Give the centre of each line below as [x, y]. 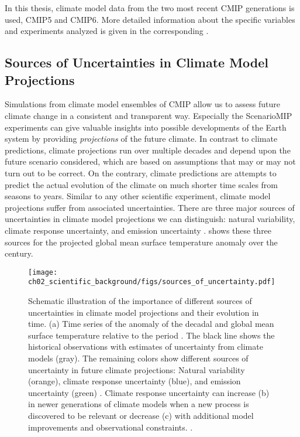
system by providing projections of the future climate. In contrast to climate [141, 139]
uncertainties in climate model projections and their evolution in [144, 312]
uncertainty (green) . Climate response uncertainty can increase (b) [149, 392]
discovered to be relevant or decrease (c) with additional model [141, 415]
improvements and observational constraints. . [111, 427]
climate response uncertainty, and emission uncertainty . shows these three [138, 230]
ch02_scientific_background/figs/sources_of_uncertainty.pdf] [152, 282]
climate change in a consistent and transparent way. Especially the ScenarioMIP [149, 115]
